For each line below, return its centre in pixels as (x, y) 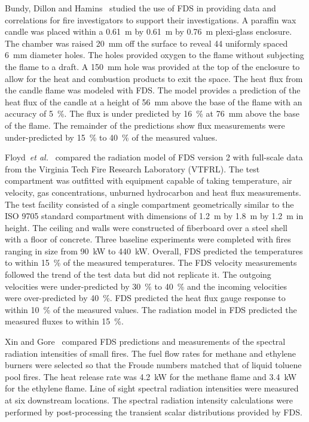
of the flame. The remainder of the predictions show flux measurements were (145, 125)
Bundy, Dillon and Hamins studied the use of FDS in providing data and (140, 8)
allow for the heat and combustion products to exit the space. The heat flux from (154, 78)
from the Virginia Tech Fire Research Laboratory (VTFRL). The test (132, 169)
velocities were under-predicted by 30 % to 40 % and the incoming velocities (146, 286)
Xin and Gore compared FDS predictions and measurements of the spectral (145, 341)
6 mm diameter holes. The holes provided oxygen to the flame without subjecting (154, 55)
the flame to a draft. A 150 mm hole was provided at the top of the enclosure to (152, 66)
